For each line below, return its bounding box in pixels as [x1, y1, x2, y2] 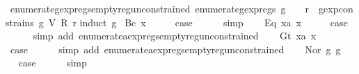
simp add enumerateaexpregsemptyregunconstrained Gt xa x [33, 28, 317, 43]
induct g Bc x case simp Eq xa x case [79, 15, 348, 29]
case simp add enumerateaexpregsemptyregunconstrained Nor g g [10, 41, 341, 56]
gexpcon [319, 1, 353, 15]
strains [6, 15, 34, 29]
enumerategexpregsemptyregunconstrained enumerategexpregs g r [10, 1, 310, 15]
